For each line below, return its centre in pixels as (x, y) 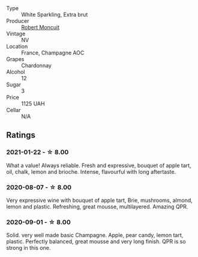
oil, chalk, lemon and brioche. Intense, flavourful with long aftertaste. (91, 171)
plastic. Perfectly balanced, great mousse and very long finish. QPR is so (96, 241)
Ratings (21, 135)
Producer (18, 21)
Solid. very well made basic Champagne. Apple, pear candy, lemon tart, (95, 235)
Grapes (15, 59)
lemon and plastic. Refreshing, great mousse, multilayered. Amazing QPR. (97, 206)
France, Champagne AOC (53, 53)
